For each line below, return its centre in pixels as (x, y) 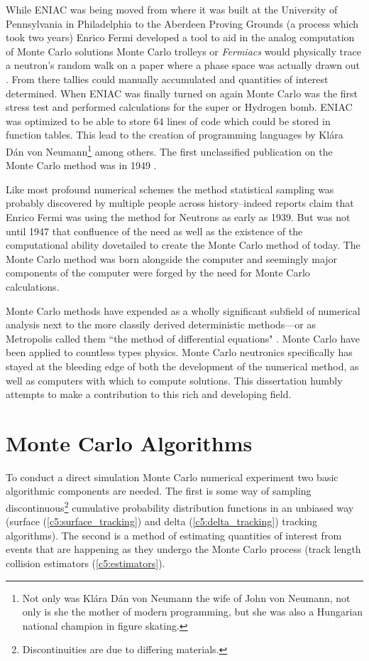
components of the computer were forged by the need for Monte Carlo (158, 273)
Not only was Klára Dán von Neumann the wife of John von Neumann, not (186, 597)
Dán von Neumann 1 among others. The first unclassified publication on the (169, 150)
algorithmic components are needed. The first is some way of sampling (159, 491)
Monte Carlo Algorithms (129, 442)
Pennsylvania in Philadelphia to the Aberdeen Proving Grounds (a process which (182, 23)
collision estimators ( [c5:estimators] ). (86, 563)
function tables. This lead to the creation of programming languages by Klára (175, 135)
